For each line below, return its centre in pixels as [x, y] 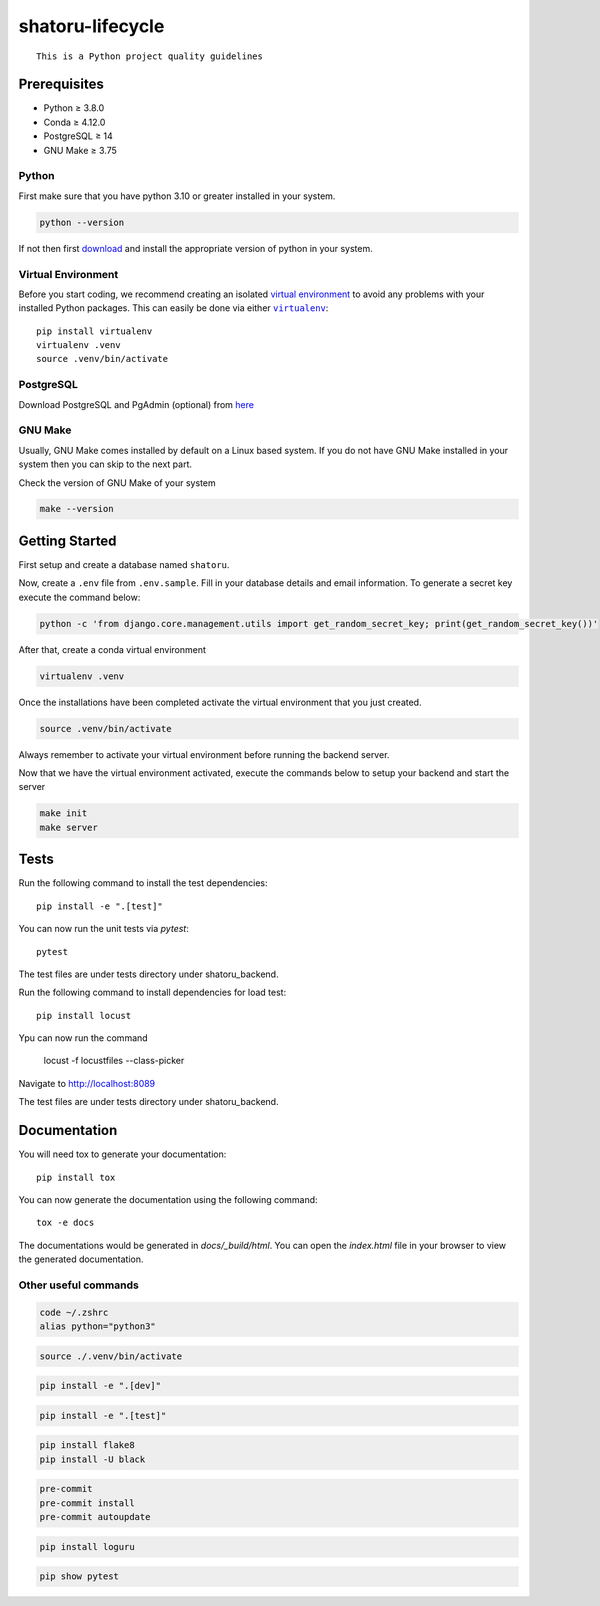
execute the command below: [79, 597]
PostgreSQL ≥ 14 [78, 136]
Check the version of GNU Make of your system [117, 482]
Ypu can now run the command [83, 1038]
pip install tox [76, 1177]
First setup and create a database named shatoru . [124, 564]
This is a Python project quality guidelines [150, 56]
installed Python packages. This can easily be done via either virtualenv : [173, 308]
